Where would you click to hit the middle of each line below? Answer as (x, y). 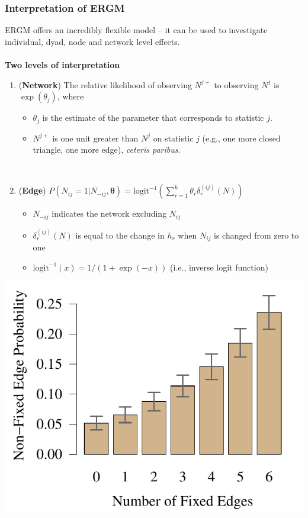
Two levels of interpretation (62, 65)
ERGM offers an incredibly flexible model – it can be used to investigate (136, 30)
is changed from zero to (256, 235)
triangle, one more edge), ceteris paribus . (107, 149)
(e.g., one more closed (241, 138)
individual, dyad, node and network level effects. (92, 41)
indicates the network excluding (109, 213)
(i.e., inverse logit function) (219, 267)
